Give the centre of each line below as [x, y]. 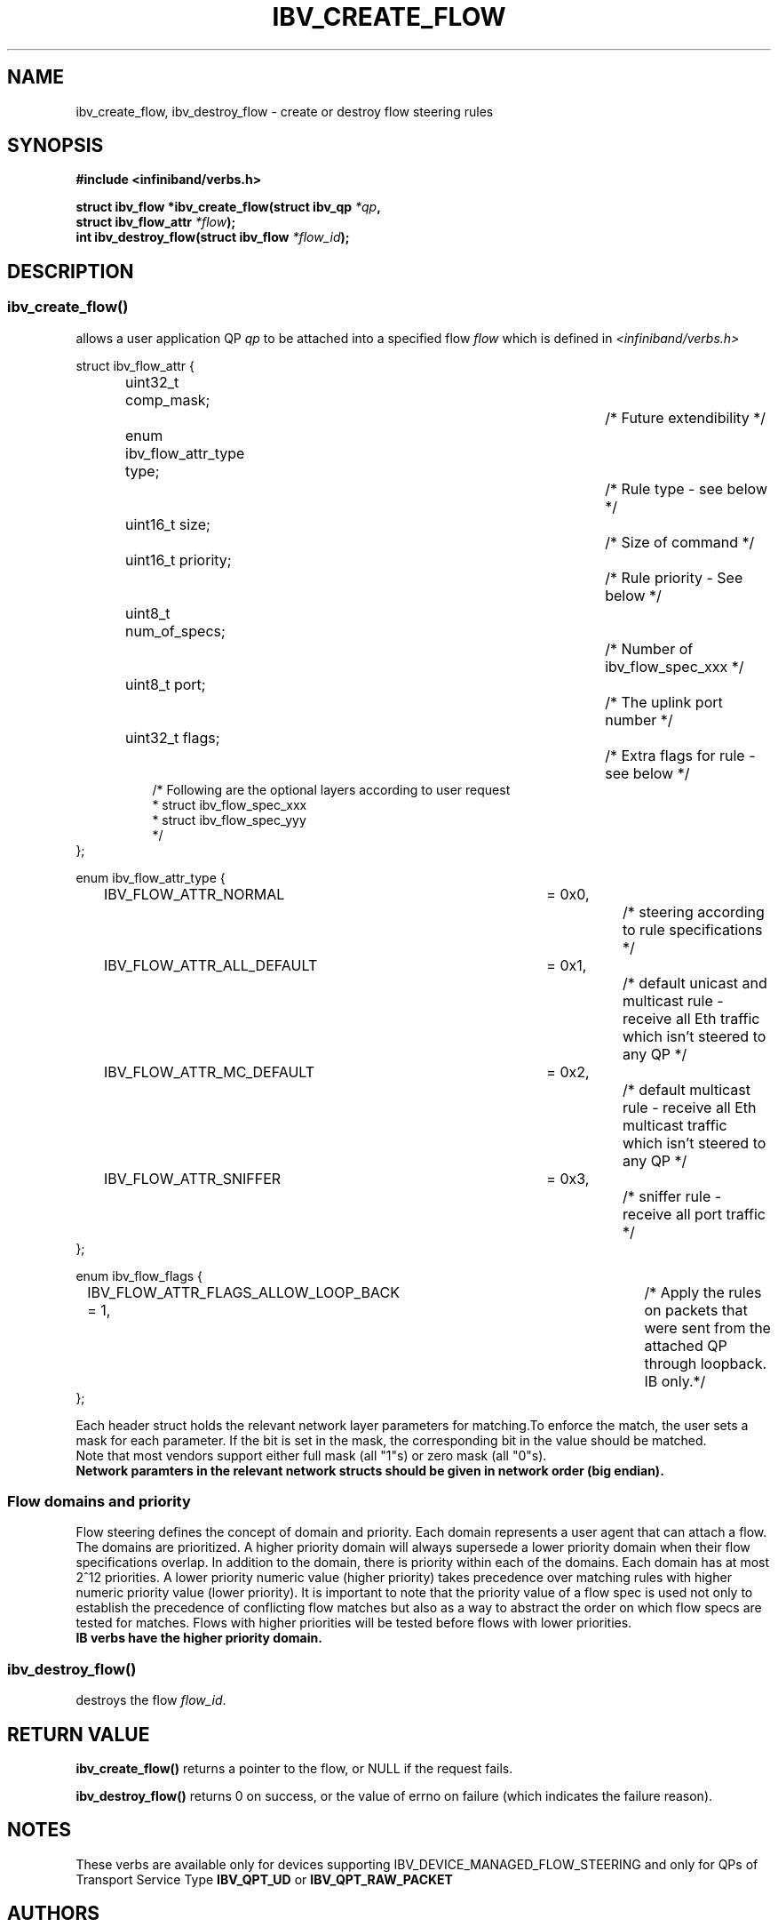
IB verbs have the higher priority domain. [199, 1638]
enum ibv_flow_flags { [139, 1275]
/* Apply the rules [703, 1292]
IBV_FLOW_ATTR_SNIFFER [193, 1178]
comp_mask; [168, 400]
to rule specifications [692, 929]
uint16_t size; [168, 524]
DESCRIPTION [71, 271]
